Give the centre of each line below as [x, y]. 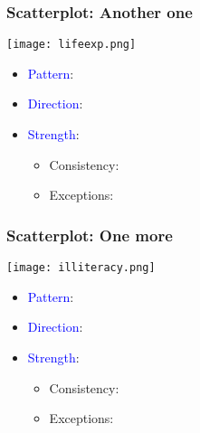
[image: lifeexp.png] [71, 45]
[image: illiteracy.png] [81, 268]
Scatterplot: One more [90, 235]
